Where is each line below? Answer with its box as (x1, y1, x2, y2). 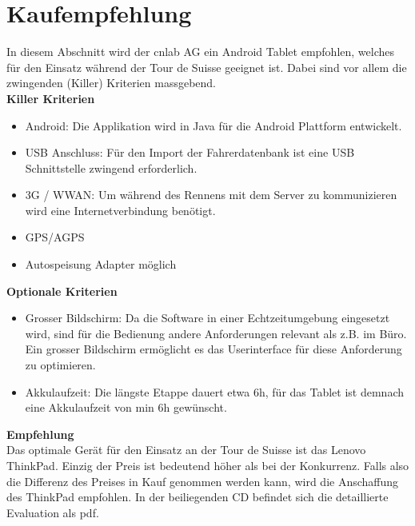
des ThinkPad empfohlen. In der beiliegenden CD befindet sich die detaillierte (6, 488, 389, 505)
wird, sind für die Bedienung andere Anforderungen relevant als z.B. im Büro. (25, 325, 407, 341)
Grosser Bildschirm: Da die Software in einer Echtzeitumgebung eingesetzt (25, 309, 390, 326)
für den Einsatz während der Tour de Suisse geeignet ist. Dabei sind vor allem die (6, 58, 407, 75)
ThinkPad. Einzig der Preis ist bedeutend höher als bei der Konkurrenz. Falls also (6, 457, 409, 473)
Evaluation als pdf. (6, 504, 99, 520)
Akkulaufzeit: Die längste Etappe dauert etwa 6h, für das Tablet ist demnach (25, 383, 405, 400)
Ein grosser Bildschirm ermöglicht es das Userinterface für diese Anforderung (25, 341, 402, 357)
